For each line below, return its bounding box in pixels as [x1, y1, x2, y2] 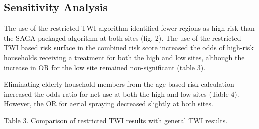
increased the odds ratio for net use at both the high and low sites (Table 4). [4, 88, 239, 99]
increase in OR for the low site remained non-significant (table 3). [4, 62, 206, 72]
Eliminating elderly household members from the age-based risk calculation [4, 79, 234, 89]
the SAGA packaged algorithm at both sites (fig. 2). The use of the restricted [4, 32, 241, 43]
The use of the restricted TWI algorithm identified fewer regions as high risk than [4, 23, 255, 33]
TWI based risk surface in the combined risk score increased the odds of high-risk [4, 42, 254, 53]
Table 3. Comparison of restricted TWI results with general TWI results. [4, 115, 228, 125]
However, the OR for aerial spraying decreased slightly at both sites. [4, 98, 213, 109]
